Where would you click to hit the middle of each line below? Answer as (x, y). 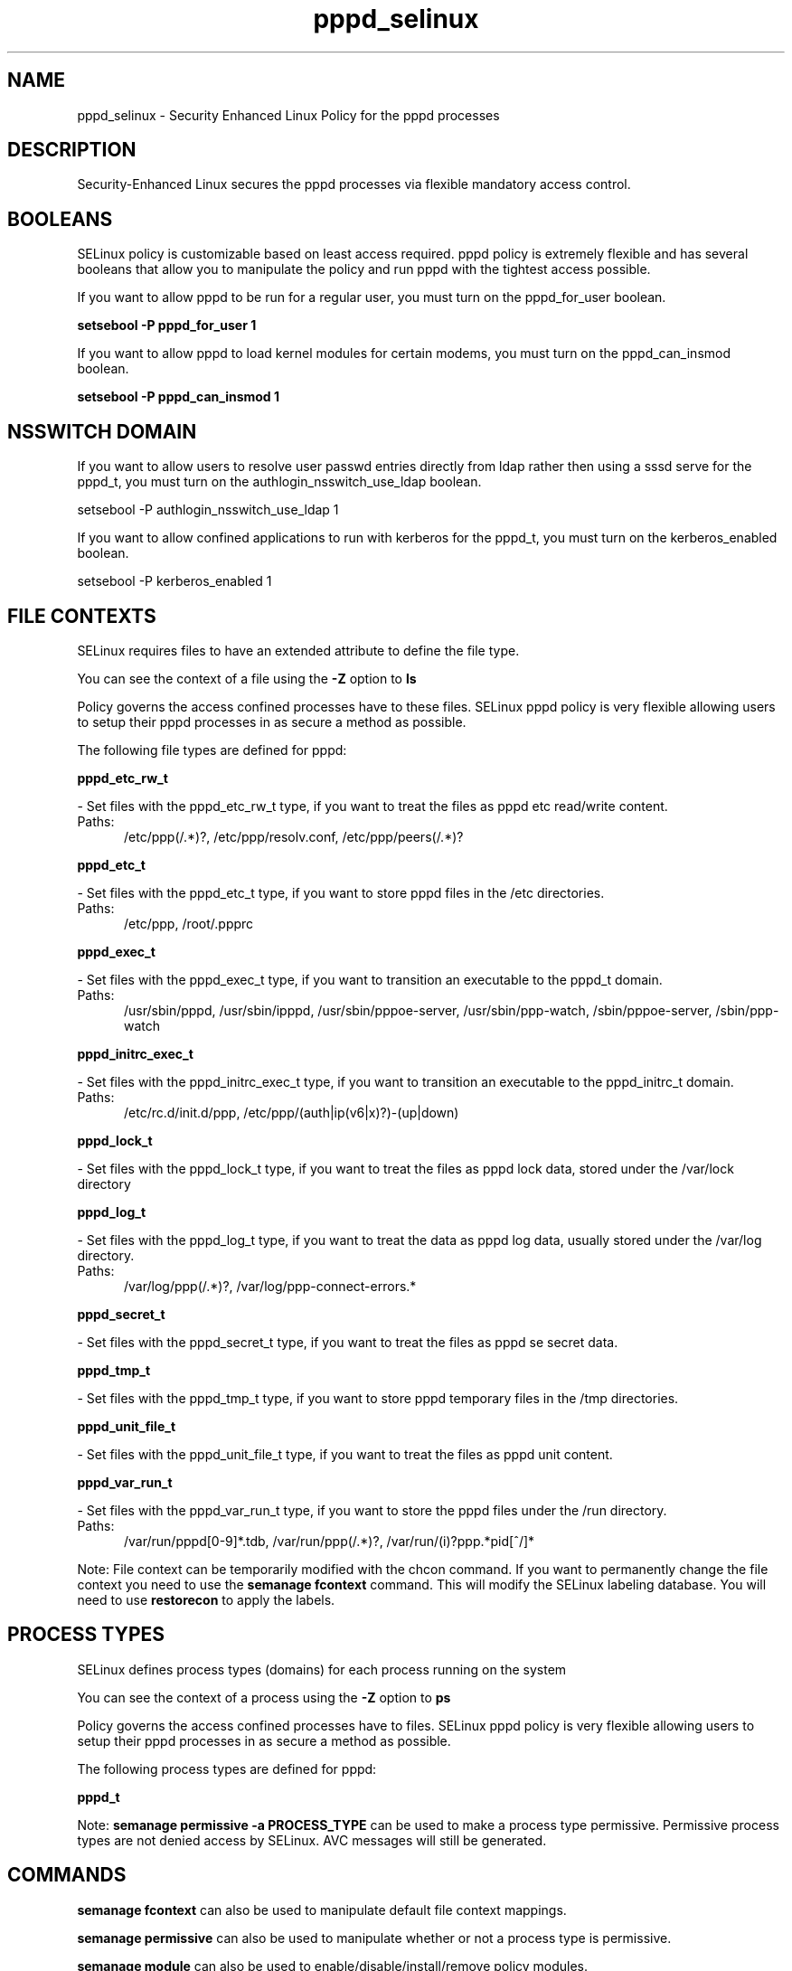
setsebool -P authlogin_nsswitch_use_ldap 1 (208, 510)
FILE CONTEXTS (82, 616)
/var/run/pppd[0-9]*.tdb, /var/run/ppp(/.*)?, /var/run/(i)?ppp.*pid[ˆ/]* (330, 1541)
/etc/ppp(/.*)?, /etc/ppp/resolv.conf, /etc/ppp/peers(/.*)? (294, 836)
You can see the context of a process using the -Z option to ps (264, 1697)
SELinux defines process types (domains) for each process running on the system (322, 1669)
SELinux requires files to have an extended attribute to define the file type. (298, 650)
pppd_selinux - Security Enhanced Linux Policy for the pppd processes (288, 115)
